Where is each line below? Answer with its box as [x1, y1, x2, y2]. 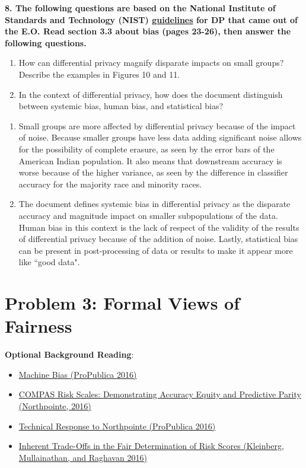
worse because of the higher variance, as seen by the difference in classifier [18, 166, 288, 179]
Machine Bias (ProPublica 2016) [18, 368, 137, 380]
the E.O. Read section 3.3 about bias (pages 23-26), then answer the [5, 25, 291, 37]
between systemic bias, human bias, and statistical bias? [18, 100, 224, 112]
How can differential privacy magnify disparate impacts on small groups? [18, 56, 284, 69]
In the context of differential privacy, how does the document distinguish [18, 88, 283, 100]
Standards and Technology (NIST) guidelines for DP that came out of [5, 13, 298, 26]
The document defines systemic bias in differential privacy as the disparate [18, 198, 291, 210]
